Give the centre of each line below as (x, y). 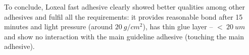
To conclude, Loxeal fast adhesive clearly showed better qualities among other (124, 7)
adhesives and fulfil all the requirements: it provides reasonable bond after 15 (123, 16)
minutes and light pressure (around (59, 26)
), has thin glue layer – (178, 26)
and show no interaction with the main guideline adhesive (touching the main (124, 36)
